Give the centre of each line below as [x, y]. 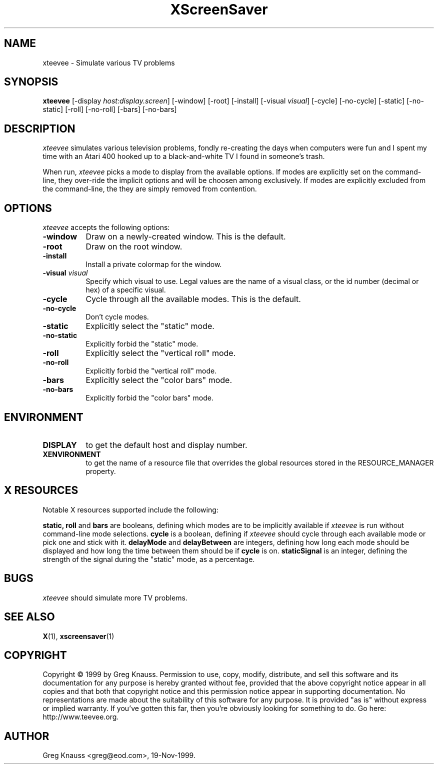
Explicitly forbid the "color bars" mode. [149, 398]
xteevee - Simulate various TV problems [109, 62]
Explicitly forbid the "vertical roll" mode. [151, 371]
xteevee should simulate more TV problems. [115, 597]
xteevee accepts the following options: [106, 227]
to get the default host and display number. [166, 445]
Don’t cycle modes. [117, 317]
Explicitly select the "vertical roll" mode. [161, 353]
